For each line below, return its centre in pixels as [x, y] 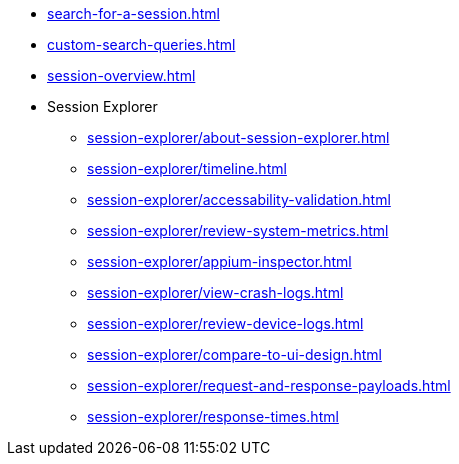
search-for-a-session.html [133, 13]
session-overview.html [121, 75]
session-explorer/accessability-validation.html [239, 199]
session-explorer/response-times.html [213, 416]
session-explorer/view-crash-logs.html [215, 292]
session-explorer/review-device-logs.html [225, 323]
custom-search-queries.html [141, 44]
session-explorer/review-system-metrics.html [238, 230]
